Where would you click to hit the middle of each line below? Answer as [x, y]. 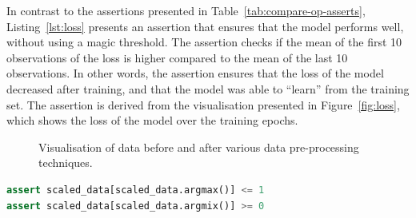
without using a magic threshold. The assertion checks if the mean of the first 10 [204, 42]
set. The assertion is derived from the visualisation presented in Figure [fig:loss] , [203, 104]
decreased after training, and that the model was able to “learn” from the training [208, 88]
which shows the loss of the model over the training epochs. [152, 120]
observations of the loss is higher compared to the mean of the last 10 [177, 57]
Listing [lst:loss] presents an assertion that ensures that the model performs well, [205, 26]
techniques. [66, 163]
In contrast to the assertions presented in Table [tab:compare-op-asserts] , [186, 10]
